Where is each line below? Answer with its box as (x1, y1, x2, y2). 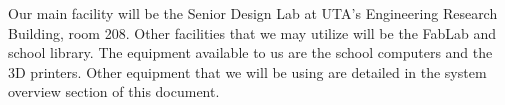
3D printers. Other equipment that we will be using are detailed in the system (8, 61, 487, 82)
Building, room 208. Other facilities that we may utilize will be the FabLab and (8, 22, 497, 43)
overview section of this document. (8, 81, 220, 102)
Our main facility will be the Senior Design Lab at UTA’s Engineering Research (8, 3, 498, 23)
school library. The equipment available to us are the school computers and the (8, 42, 493, 63)
